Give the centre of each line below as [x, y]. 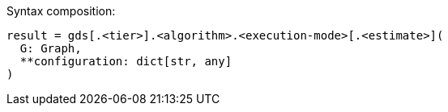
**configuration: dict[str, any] [126, 61]
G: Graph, [51, 48]
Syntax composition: [61, 11]
